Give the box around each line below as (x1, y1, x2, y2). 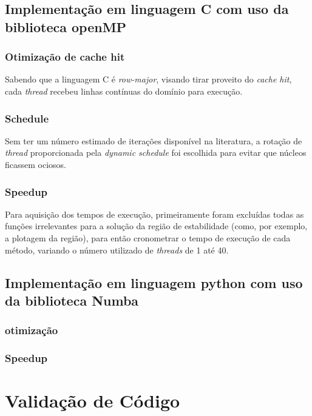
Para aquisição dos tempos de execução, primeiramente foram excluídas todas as (5, 207, 304, 220)
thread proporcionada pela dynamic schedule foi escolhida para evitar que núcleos (5, 146, 307, 159)
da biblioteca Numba (5, 290, 139, 309)
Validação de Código (5, 388, 180, 413)
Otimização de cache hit (5, 49, 125, 64)
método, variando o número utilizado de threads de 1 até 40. (5, 243, 229, 256)
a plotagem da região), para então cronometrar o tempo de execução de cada (5, 231, 291, 244)
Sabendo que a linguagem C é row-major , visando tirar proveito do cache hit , (5, 73, 292, 86)
